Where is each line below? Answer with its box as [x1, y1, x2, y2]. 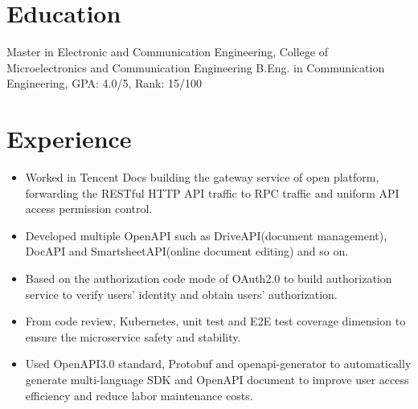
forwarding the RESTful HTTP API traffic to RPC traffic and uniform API [25, 184, 400, 201]
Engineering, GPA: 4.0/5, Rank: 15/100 [6, 75, 203, 92]
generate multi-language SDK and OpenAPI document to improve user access [25, 370, 409, 387]
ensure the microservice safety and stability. [25, 328, 241, 345]
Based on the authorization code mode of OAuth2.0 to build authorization [25, 270, 392, 286]
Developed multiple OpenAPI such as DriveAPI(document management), [25, 227, 387, 243]
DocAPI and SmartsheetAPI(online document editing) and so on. [25, 243, 349, 260]
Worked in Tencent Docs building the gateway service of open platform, [25, 169, 379, 186]
